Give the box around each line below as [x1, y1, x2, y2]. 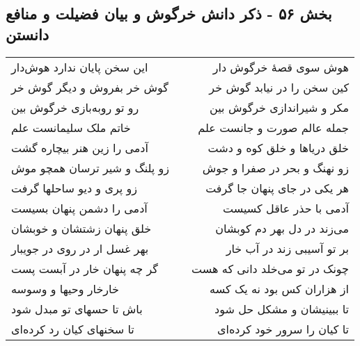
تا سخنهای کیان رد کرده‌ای [11, 320, 134, 337]
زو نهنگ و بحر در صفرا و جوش [202, 159, 350, 176]
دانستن [6, 23, 49, 44]
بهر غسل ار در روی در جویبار [11, 240, 149, 256]
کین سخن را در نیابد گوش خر [209, 79, 350, 95]
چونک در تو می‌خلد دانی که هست [191, 260, 350, 277]
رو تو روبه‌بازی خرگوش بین [11, 99, 139, 115]
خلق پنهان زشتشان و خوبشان [11, 220, 152, 236]
